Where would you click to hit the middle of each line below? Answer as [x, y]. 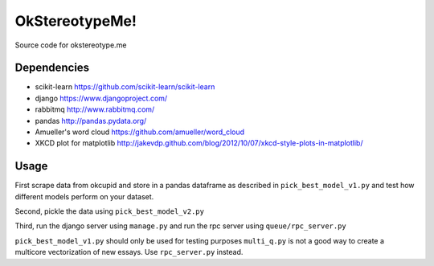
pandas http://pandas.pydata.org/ [91, 121]
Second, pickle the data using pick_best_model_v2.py [110, 211]
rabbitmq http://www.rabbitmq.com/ [95, 109]
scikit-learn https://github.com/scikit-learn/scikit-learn [125, 87]
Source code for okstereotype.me [71, 45]
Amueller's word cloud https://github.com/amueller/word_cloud [140, 132]
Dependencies [52, 68]
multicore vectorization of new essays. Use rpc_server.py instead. [129, 252]
